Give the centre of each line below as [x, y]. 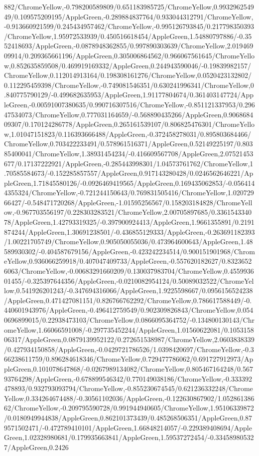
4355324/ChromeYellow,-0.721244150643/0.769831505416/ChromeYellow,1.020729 [129, 193]
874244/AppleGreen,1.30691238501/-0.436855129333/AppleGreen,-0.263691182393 [129, 231]
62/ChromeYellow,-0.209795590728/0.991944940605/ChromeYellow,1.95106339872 [129, 408]
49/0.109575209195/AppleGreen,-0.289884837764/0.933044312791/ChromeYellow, [129, 16]
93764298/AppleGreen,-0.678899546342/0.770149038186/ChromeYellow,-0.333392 [128, 378]
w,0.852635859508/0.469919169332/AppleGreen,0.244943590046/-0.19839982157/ [128, 65]
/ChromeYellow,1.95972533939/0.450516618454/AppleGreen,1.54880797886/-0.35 [128, 36]
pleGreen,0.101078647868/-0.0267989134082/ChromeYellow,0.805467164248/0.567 [129, 368]
